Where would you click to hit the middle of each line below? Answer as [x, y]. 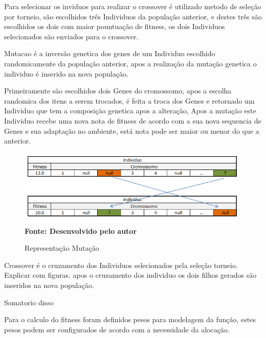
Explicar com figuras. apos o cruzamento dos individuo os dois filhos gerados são [130, 275]
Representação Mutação [62, 248]
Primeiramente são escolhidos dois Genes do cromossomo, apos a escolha [118, 91]
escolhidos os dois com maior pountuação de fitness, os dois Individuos [115, 26]
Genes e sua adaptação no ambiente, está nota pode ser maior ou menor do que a [132, 130]
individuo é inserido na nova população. [66, 73]
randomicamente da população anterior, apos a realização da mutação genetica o [130, 63]
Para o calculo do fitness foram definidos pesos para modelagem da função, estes [130, 319]
